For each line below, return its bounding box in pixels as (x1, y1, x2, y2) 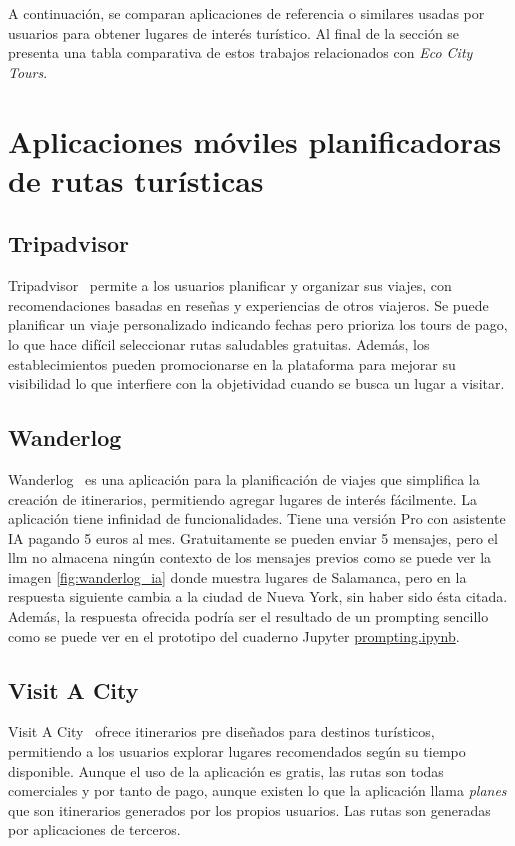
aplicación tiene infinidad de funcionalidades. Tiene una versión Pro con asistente (8, 508, 506, 529)
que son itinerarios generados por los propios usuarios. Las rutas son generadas (8, 799, 491, 820)
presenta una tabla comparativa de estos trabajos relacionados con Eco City (8, 42, 473, 63)
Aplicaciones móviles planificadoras (8, 120, 502, 161)
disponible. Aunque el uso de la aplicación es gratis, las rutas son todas (8, 760, 444, 781)
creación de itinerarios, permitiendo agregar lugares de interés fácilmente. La (8, 488, 477, 509)
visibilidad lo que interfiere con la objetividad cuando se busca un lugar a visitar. (8, 373, 505, 394)
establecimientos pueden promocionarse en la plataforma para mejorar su (8, 353, 456, 374)
